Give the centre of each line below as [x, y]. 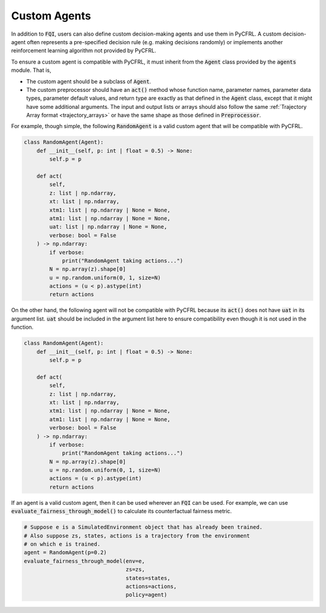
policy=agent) [146, 595]
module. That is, [31, 70]
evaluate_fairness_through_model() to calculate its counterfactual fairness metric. [122, 511]
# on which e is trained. [62, 544]
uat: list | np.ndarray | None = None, [108, 227]
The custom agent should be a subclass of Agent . [89, 81]
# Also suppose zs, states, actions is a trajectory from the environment [137, 536]
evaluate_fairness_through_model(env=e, [84, 561]
